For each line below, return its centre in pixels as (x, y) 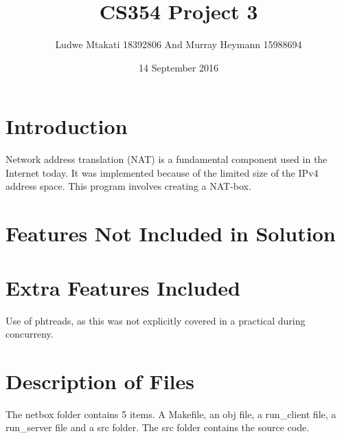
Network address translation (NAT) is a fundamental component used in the (167, 159)
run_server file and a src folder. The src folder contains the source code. (158, 427)
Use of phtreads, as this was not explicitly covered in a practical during (156, 320)
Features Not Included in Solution (171, 233)
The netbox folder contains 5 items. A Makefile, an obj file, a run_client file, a (171, 414)
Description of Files (100, 381)
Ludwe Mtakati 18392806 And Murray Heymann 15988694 (179, 44)
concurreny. (30, 334)
